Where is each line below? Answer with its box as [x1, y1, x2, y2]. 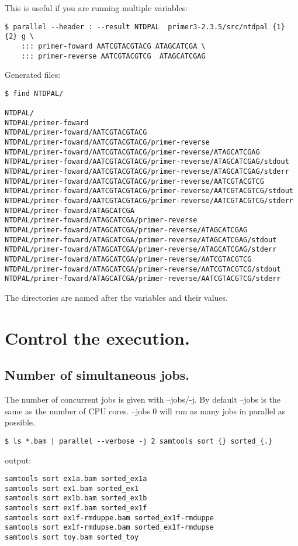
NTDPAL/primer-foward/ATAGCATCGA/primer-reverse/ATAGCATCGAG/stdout [5, 235, 277, 244]
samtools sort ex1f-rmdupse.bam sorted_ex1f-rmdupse [5, 523, 214, 532]
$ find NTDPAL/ [5, 89, 64, 98]
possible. [5, 416, 35, 428]
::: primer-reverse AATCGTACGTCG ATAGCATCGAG [21, 51, 206, 60]
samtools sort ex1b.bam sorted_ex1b [5, 494, 147, 503]
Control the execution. [5, 325, 190, 349]
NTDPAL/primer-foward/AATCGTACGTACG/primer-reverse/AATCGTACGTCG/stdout [5, 187, 293, 195]
